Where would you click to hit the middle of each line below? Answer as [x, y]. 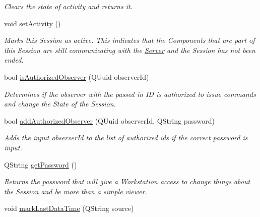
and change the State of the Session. [60, 104]
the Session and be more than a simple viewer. [76, 191]
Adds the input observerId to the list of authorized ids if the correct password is [126, 138]
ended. [14, 60]
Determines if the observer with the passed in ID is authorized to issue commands [130, 94]
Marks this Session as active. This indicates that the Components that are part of [129, 40]
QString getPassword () [41, 164]
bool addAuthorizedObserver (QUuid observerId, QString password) [109, 120]
